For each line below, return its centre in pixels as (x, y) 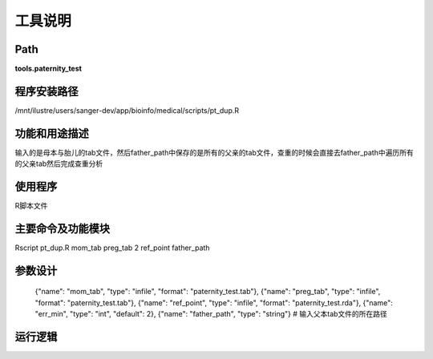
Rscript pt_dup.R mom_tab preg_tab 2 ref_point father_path (112, 248)
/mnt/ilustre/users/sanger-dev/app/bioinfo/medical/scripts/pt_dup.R (127, 110)
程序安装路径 (47, 91)
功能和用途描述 (52, 133)
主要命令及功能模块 (62, 228)
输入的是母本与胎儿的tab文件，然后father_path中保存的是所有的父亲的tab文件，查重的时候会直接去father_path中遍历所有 (214, 152)
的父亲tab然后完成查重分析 (59, 163)
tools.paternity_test (48, 69)
